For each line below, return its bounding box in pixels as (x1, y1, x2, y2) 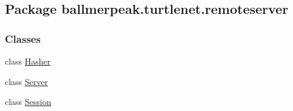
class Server (5, 75, 49, 87)
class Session (5, 95, 52, 108)
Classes (5, 31, 41, 46)
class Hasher (5, 55, 51, 67)
